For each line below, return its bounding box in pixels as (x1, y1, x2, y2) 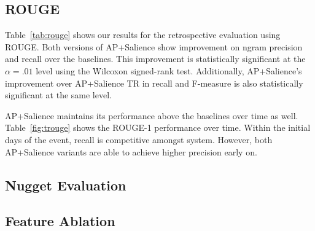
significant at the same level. (5, 88, 112, 101)
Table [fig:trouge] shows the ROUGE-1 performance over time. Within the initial (5, 121, 311, 134)
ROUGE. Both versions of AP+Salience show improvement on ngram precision (5, 40, 303, 53)
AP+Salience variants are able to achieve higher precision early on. (5, 145, 257, 158)
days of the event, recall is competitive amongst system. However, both (5, 133, 273, 146)
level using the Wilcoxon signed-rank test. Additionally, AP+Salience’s (36, 64, 302, 77)
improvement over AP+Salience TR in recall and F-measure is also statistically (5, 76, 303, 89)
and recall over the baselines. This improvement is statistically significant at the (5, 52, 306, 65)
